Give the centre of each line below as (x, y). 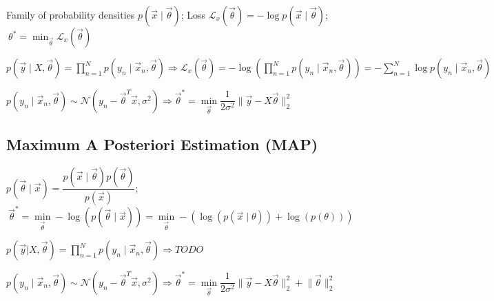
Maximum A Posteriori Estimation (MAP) (162, 144)
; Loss (193, 14)
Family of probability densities (71, 14)
